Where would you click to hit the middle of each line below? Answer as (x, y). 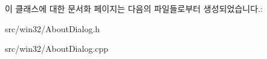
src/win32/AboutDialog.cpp (57, 49)
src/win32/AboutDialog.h (53, 28)
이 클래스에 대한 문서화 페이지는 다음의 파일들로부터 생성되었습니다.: (134, 8)
